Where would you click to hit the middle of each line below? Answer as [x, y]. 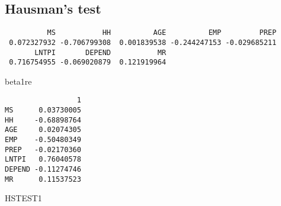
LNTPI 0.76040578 [43, 160]
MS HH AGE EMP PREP [162, 33]
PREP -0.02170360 [43, 149]
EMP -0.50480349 [43, 140]
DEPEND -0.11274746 [43, 170]
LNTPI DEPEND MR [100, 52]
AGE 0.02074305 [43, 130]
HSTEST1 [23, 198]
